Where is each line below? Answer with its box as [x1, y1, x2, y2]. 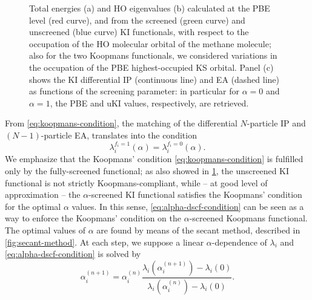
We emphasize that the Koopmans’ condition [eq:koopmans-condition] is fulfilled [5, 152, 304, 165]
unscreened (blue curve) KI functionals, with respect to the [29, 25, 249, 38]
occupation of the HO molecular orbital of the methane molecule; [29, 37, 271, 50]
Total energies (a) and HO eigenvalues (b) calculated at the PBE [29, 2, 270, 14]
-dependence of [211, 235, 267, 248]
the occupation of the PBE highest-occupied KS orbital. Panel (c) [29, 60, 274, 73]
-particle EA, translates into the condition [41, 128, 197, 141]
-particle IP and [247, 117, 306, 129]
